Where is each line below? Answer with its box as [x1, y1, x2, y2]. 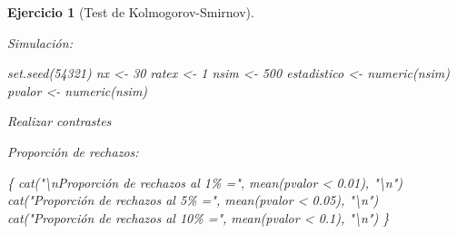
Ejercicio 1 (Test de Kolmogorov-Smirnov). [7, 3, 254, 21]
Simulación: [7, 33, 73, 52]
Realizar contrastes [7, 112, 112, 131]
